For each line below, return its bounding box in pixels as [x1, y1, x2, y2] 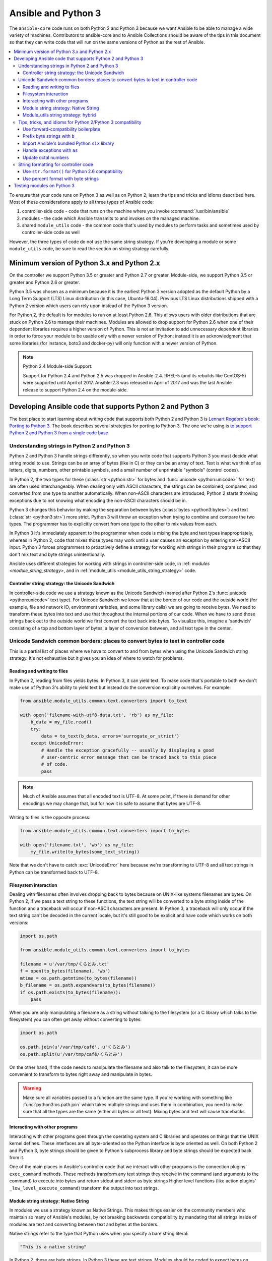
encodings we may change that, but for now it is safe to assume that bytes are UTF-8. [23, 800, 201, 807]
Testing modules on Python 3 [14, 183, 75, 189]
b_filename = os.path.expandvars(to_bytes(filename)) [20, 983, 156, 988]
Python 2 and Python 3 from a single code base [9, 430, 108, 436]
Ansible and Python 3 [9, 8, 101, 19]
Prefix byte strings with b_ [23, 133, 78, 139]
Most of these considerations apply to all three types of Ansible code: [9, 199, 154, 205]
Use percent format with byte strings [23, 176, 99, 182]
